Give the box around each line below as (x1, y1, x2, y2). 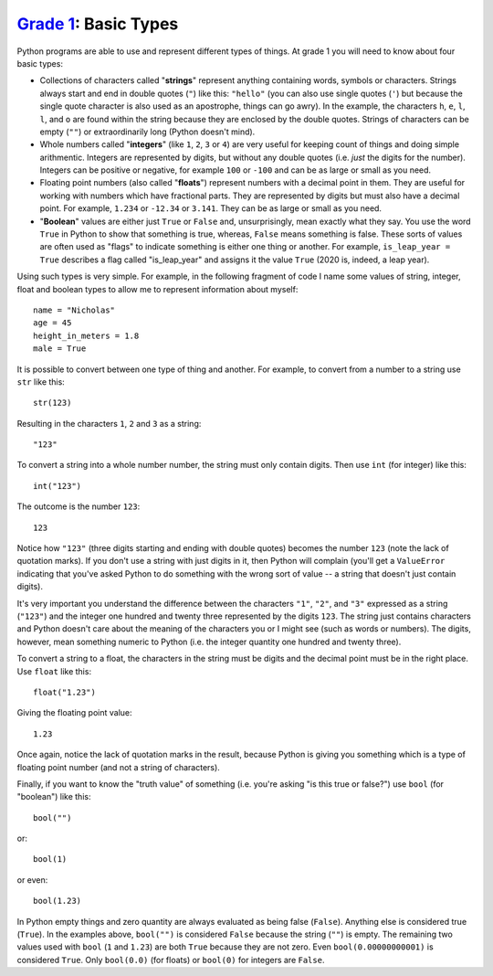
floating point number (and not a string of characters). (16, 761, 221, 772)
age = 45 (33, 318, 72, 328)
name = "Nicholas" (33, 304, 116, 315)
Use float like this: (16, 665, 91, 676)
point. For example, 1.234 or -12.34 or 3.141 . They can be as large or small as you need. (39, 203, 383, 214)
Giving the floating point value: (16, 707, 132, 718)
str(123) (33, 398, 72, 408)
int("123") (33, 481, 82, 491)
